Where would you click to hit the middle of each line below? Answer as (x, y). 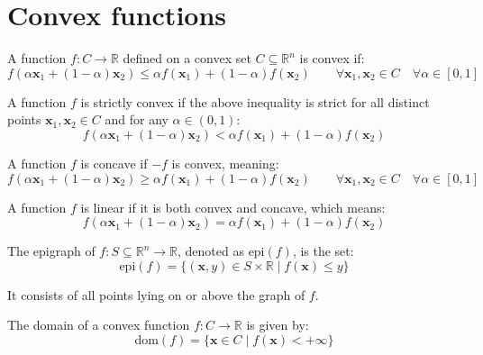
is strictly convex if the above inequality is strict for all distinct (255, 101)
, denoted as (211, 251)
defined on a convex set (187, 58)
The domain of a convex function (99, 325)
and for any (137, 119)
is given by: (278, 325)
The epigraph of (51, 251)
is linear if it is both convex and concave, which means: (233, 207)
